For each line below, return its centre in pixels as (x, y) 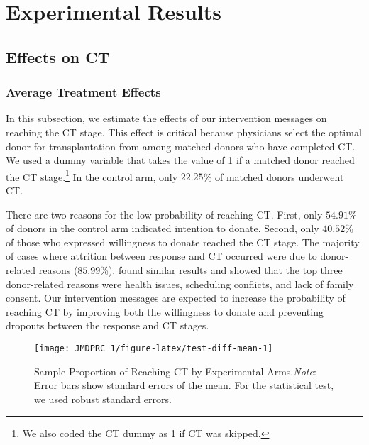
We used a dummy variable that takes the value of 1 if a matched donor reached (180, 160)
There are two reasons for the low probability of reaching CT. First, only (164, 214)
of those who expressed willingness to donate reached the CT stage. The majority (183, 242)
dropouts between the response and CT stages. (108, 325)
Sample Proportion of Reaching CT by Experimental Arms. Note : (175, 371)
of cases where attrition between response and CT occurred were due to (161, 256)
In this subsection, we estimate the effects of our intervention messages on (166, 118)
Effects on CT (58, 56)
